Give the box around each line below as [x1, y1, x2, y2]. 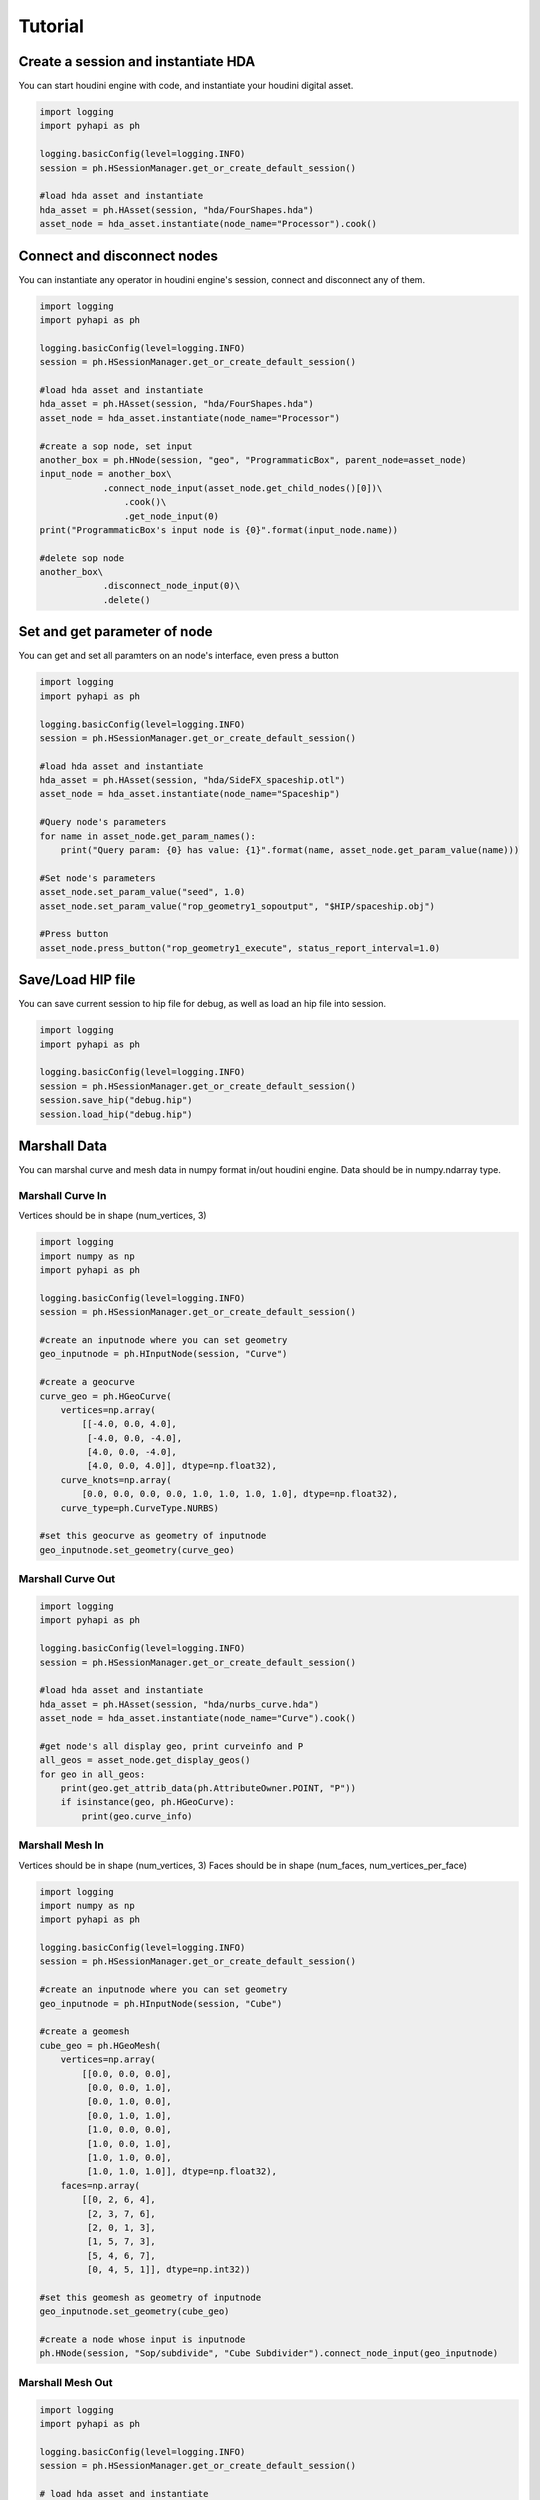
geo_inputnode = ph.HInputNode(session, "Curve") [39, 1348, 288, 1360]
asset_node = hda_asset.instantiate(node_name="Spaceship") [39, 788, 341, 800]
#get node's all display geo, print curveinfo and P [39, 1740, 304, 1752]
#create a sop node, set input [39, 440, 194, 452]
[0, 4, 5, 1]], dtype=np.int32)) [86, 2264, 251, 2275]
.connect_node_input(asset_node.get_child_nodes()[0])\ [102, 482, 383, 494]
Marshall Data [18, 1138, 108, 1154]
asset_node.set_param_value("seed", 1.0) [39, 886, 246, 898]
